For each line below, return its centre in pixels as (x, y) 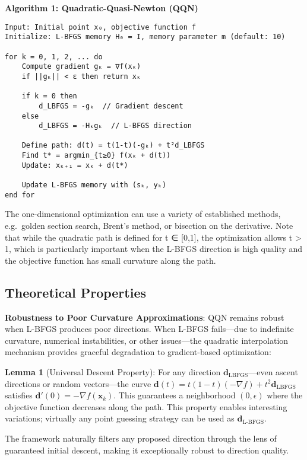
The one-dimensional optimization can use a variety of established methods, (143, 214)
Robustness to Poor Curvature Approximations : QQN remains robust (145, 317)
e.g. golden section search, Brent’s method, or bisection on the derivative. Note (149, 225)
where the (285, 395)
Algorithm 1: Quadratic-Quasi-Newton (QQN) (102, 8)
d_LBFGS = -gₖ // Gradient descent (111, 106)
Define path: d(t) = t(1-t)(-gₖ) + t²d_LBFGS (113, 146)
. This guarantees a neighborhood (175, 395)
